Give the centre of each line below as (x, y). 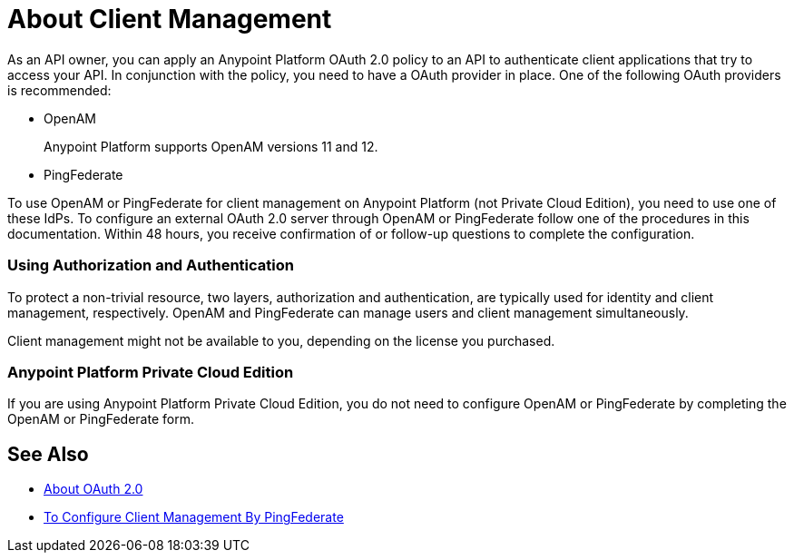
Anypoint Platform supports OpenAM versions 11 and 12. (211, 146)
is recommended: (59, 90)
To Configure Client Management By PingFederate (194, 517)
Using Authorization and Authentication (151, 265)
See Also (48, 454)
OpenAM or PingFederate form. (101, 419)
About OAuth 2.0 (93, 489)
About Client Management (170, 19)
